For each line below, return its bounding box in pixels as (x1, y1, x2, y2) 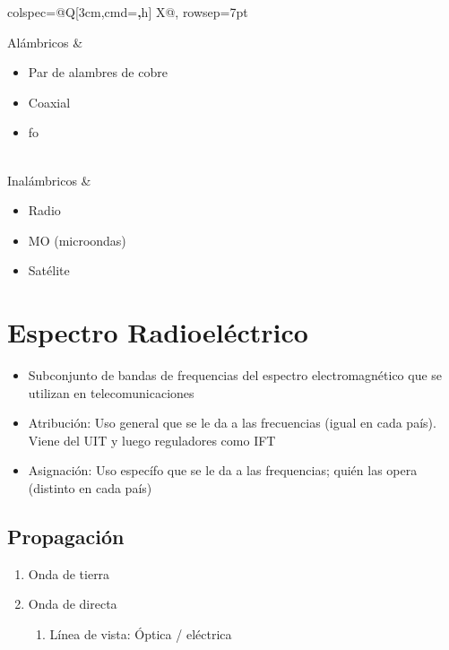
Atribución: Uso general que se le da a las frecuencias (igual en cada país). (28, 413, 436, 432)
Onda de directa (28, 594, 117, 613)
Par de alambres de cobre (28, 63, 168, 82)
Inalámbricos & (7, 170, 91, 189)
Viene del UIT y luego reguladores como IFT (28, 430, 276, 449)
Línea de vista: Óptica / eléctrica (49, 625, 232, 644)
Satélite (28, 261, 70, 280)
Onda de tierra (28, 564, 110, 583)
